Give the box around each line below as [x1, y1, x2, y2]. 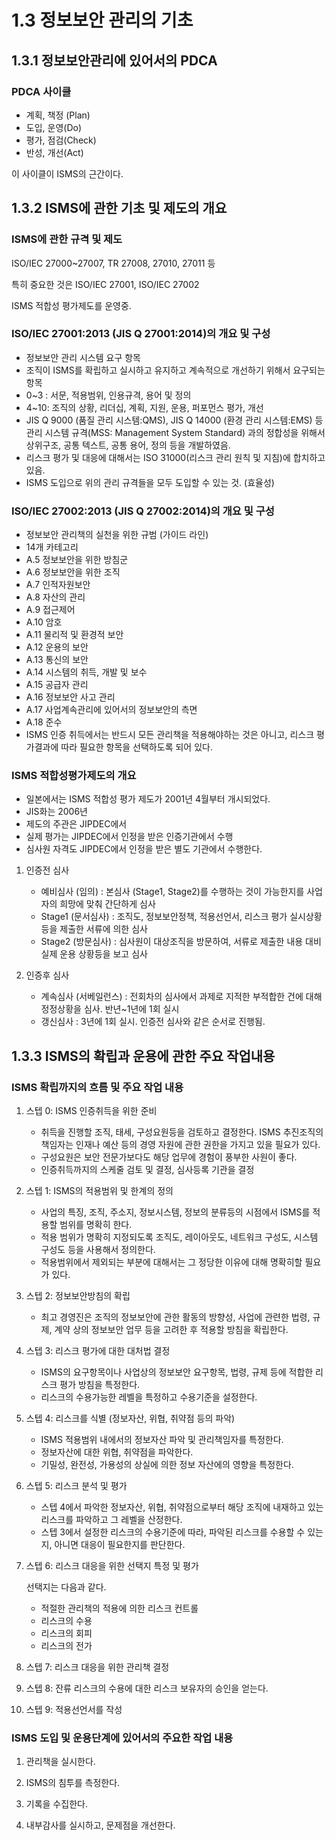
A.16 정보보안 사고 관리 [25, 691, 116, 703]
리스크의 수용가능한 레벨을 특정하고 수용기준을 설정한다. [40, 1391, 258, 1403]
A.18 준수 [25, 716, 63, 728]
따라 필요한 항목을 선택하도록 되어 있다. [60, 741, 213, 753]
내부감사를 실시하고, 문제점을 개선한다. [25, 1819, 176, 1831]
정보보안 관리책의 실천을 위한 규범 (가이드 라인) [25, 529, 209, 541]
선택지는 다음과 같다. [25, 1581, 107, 1593]
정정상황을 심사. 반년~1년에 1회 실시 [40, 1003, 180, 1015]
